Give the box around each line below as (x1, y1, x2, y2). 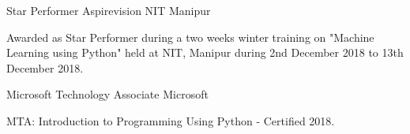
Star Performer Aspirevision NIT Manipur (6, 2, 211, 18)
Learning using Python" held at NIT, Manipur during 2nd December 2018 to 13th (6, 44, 404, 61)
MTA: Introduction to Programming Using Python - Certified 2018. (6, 112, 335, 128)
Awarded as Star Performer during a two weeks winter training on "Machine (6, 28, 374, 45)
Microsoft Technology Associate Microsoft (6, 86, 209, 102)
